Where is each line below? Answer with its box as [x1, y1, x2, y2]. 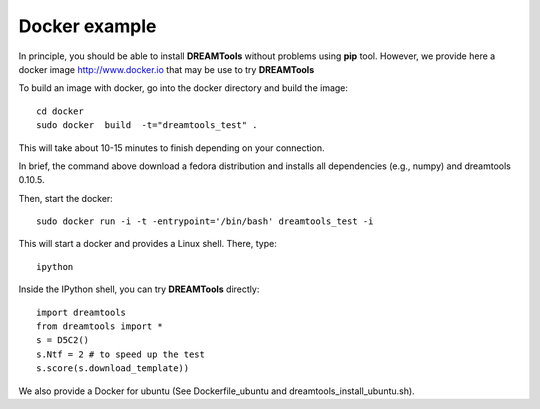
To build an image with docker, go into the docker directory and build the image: [18, 82, 349, 94]
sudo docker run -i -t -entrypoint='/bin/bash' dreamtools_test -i [36, 216, 374, 227]
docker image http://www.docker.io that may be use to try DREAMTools [18, 63, 315, 75]
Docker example [18, 15, 157, 37]
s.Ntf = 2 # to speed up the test [36, 348, 205, 360]
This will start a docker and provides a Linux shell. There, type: [18, 238, 277, 250]
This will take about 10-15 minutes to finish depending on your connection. [18, 141, 325, 154]
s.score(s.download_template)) [36, 363, 190, 374]
